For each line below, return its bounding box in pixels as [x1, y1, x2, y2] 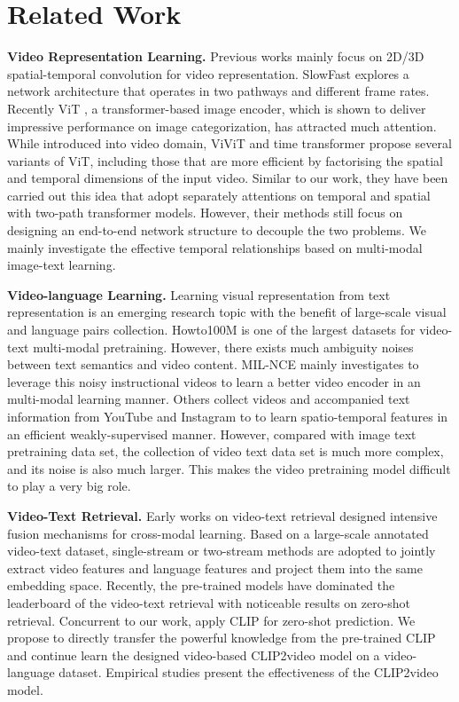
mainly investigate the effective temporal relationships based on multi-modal [7, 238, 423, 256]
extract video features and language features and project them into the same [7, 558, 423, 577]
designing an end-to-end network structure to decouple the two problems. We [7, 221, 426, 240]
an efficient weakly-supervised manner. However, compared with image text [7, 424, 416, 443]
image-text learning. [7, 256, 116, 274]
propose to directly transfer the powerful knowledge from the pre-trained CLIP [7, 628, 436, 647]
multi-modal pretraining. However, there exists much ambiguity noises [33, 337, 414, 356]
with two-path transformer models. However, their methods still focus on [7, 203, 403, 222]
